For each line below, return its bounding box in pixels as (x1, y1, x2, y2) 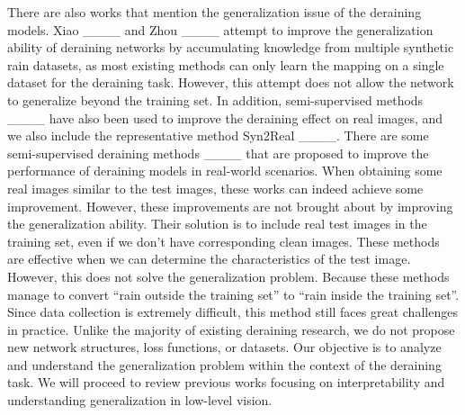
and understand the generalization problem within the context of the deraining (7, 355, 442, 374)
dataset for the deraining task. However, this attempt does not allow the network (7, 73, 454, 92)
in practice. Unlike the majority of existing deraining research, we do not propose (7, 320, 455, 338)
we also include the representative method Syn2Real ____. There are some (7, 126, 429, 145)
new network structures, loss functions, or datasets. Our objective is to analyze (7, 338, 442, 356)
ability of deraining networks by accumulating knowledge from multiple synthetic (7, 38, 454, 57)
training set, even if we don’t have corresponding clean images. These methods (7, 231, 440, 250)
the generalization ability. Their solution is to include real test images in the (7, 214, 427, 233)
